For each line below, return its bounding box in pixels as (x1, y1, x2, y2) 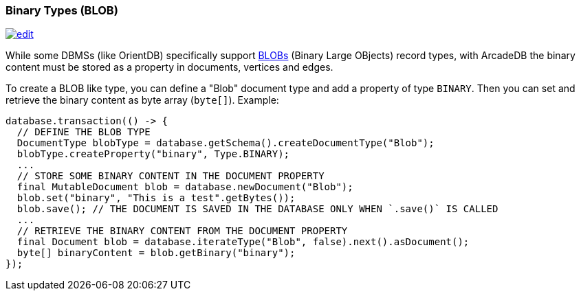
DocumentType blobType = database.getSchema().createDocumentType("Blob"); (17, 137, 435, 149)
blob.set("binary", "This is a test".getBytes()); (17, 192, 296, 204)
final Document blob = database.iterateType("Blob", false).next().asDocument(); (17, 236, 470, 248)
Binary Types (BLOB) (6, 3, 118, 17)
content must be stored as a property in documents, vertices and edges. (6, 61, 333, 73)
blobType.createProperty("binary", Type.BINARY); (17, 148, 290, 160)
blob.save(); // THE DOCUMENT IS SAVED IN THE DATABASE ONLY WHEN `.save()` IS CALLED (17, 203, 498, 215)
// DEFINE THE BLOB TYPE (17, 126, 151, 138)
